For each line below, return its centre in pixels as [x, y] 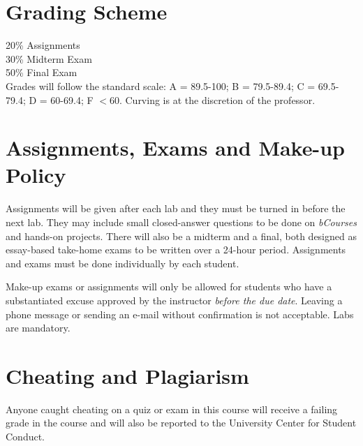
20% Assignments [43, 45]
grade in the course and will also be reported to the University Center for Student [181, 423]
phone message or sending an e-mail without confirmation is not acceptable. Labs [180, 314]
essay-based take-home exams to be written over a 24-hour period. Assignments [176, 250]
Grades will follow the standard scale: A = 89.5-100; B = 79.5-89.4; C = [161, 86]
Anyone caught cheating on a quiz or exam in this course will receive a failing [172, 409]
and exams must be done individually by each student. [123, 263]
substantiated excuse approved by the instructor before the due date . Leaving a [174, 300]
